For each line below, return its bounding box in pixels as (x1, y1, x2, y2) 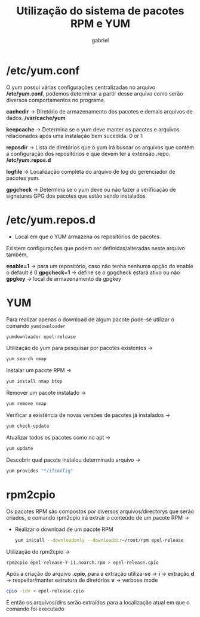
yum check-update (6, 423, 50, 429)
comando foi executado (6, 605, 64, 613)
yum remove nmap (6, 401, 47, 407)
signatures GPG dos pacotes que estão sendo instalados (6, 192, 146, 199)
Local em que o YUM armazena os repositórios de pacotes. (14, 233, 161, 240)
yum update (6, 445, 33, 452)
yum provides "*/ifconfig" (6, 468, 73, 474)
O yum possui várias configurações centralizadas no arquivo (6, 84, 156, 91)
